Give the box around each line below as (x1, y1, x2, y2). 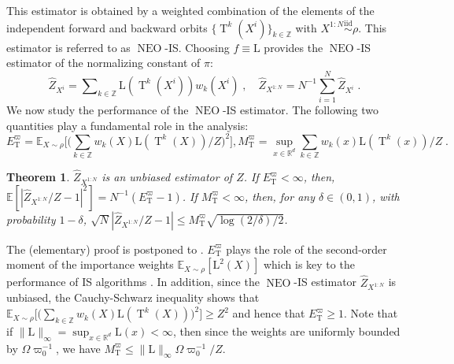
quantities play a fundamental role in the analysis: (6, 117, 249, 133)
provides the (264, 39, 323, 55)
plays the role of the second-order (226, 240, 387, 257)
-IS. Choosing (164, 39, 230, 55)
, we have (56, 340, 101, 356)
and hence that (232, 305, 305, 321)
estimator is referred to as (6, 39, 131, 55)
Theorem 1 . (6, 169, 70, 185)
